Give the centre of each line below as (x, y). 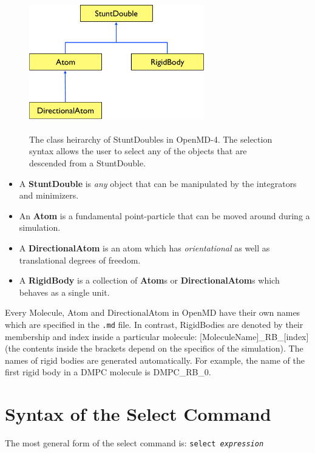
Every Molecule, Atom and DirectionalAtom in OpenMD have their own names (153, 312)
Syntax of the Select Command (138, 414)
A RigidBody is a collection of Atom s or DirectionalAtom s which (149, 280)
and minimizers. (49, 195)
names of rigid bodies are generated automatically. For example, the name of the (155, 360)
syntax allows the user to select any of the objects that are (138, 151)
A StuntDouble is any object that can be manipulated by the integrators (158, 183)
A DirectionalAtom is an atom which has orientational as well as (144, 247)
